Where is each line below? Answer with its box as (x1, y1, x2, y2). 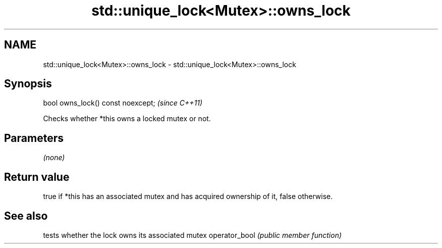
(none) (43, 153, 65, 162)
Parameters (4, 131, 64, 144)
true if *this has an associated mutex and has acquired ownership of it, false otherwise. (43, 192, 333, 201)
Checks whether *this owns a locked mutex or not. (43, 114, 211, 123)
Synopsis (4, 77, 52, 90)
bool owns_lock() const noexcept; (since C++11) (43, 98, 203, 108)
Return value (4, 170, 70, 183)
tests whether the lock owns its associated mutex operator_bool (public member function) (43, 230, 342, 239)
